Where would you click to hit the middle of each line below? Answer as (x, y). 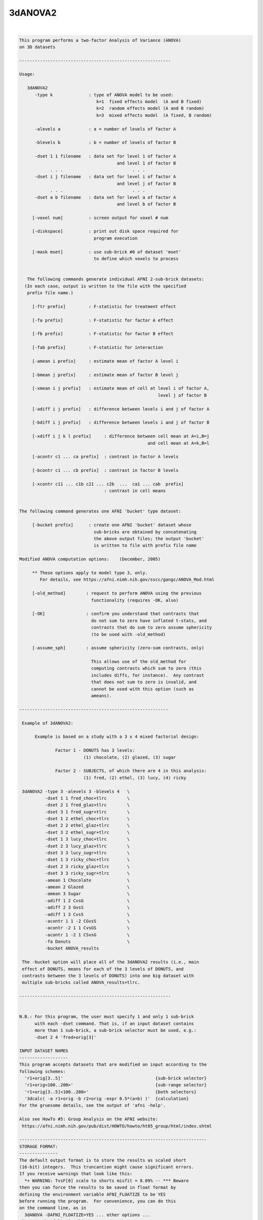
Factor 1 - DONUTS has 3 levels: (95, 751)
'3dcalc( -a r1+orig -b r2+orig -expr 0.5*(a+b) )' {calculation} (107, 1099)
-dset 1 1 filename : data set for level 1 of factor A (105, 156)
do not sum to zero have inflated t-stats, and (149, 620)
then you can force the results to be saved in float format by (98, 1188)
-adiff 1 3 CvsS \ (87, 914)
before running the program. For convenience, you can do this (98, 1201)
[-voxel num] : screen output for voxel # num (100, 218)
